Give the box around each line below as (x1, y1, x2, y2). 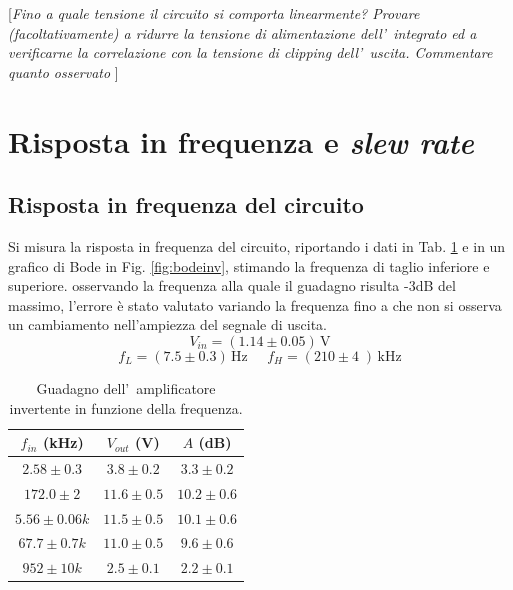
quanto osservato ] (8, 61, 119, 82)
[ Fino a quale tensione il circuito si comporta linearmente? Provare (8, 3, 420, 23)
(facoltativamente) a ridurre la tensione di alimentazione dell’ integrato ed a (8, 22, 477, 43)
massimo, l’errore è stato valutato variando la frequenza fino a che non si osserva (8, 294, 502, 315)
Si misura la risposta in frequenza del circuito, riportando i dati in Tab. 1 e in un (8, 235, 506, 256)
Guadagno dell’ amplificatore (36, 377, 216, 398)
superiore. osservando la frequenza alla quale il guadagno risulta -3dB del (8, 275, 456, 296)
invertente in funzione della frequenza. (9, 397, 243, 418)
